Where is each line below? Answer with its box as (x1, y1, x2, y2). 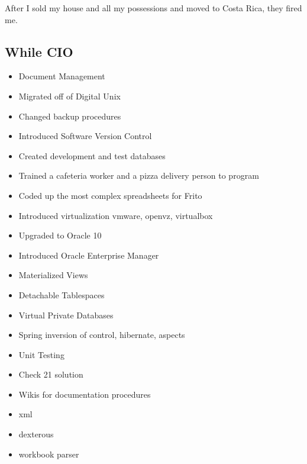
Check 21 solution (18, 368, 83, 381)
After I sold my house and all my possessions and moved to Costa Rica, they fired (5, 2, 302, 14)
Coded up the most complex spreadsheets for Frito (18, 189, 202, 201)
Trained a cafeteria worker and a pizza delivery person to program (18, 169, 259, 182)
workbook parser (18, 447, 79, 460)
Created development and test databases (18, 149, 166, 162)
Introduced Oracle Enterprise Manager (18, 249, 159, 261)
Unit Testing (18, 348, 64, 360)
